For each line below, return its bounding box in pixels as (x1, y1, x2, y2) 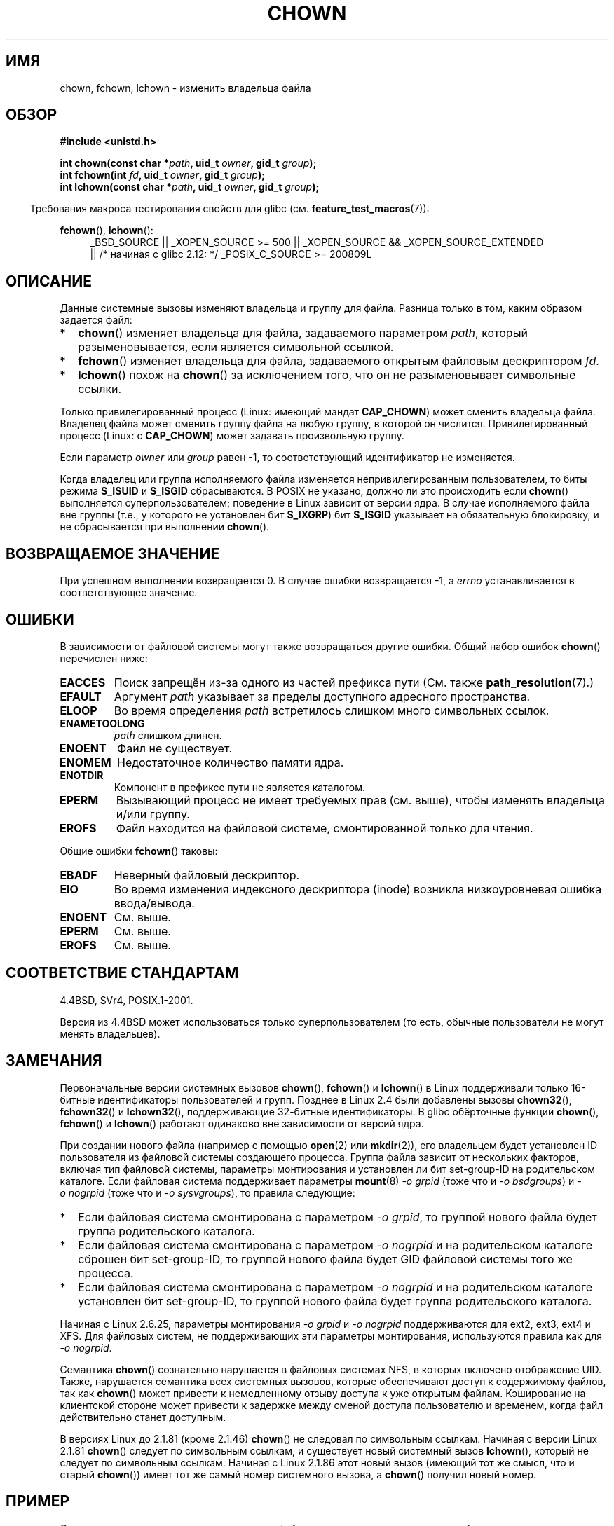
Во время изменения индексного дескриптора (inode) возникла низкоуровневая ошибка (114, 881, 602, 896)
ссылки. (78, 382, 122, 397)
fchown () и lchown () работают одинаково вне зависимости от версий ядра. (60, 1117, 424, 1129)
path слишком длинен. (114, 729, 222, 741)
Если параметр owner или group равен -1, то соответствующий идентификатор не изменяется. (60, 451, 515, 464)
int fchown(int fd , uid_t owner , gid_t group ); (60, 169, 265, 181)
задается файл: (60, 314, 132, 326)
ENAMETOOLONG (60, 717, 145, 729)
